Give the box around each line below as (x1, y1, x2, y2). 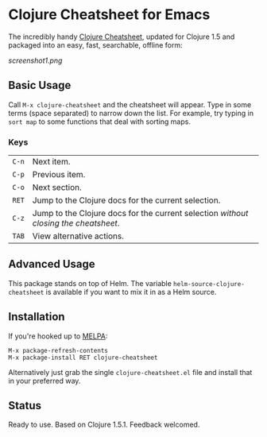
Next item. (32, 157, 71, 168)
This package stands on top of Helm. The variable (8, 278, 172, 288)
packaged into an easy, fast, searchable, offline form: (8, 40, 183, 49)
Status (8, 399, 42, 412)
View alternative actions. (32, 230, 125, 242)
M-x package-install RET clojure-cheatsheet (8, 354, 158, 362)
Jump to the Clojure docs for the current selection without (32, 208, 249, 219)
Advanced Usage (8, 257, 95, 271)
